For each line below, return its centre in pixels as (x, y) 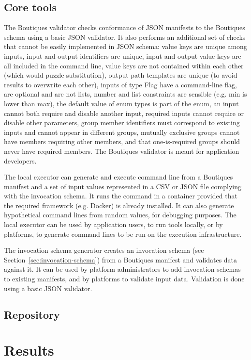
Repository (32, 314)
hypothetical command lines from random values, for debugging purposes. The (120, 215)
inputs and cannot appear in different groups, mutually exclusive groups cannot (122, 132)
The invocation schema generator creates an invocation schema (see (104, 250)
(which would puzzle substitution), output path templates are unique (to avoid (121, 75)
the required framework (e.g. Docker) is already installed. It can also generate (119, 205)
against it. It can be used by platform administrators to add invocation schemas (122, 269)
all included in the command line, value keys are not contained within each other (124, 65)
